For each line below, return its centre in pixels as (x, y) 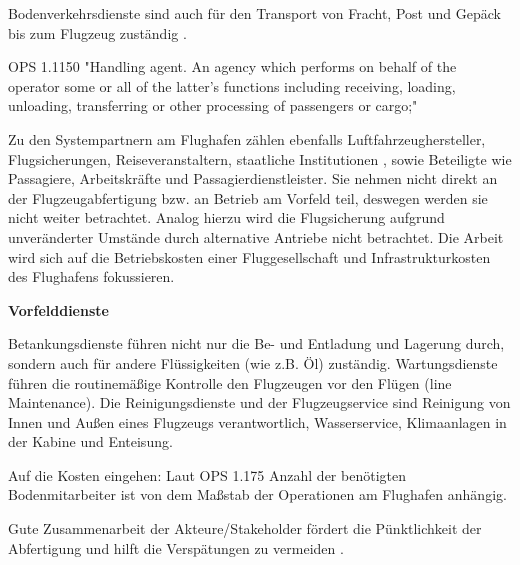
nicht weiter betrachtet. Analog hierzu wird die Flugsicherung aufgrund (226, 217)
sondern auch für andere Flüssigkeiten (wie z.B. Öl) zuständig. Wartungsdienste (253, 362)
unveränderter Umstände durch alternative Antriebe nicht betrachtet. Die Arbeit (256, 236)
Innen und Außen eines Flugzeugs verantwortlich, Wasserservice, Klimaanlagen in (257, 421)
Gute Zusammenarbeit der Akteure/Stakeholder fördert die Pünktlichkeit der (245, 528)
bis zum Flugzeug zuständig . (97, 32)
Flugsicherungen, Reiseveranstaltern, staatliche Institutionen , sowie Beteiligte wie (260, 158)
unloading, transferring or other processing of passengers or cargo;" (213, 105)
